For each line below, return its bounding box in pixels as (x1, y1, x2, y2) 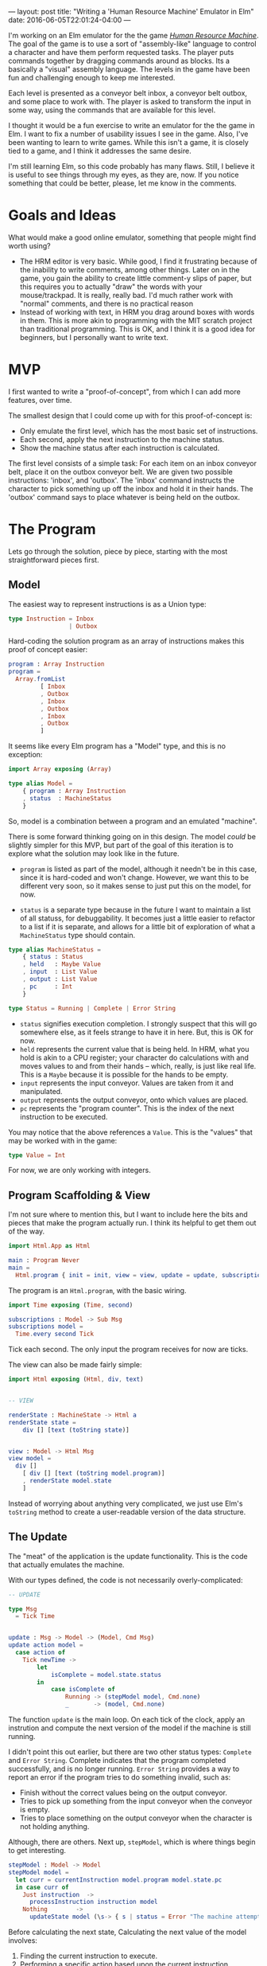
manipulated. (19, 1086, 63, 1096)
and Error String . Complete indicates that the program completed (8, 1756, 226, 1765)
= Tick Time (15, 1612, 56, 1620)
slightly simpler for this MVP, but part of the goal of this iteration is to (8, 840, 234, 850)
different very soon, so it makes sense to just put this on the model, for (19, 881, 252, 890)
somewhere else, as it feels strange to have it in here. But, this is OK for (19, 1027, 254, 1037)
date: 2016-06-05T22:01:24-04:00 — (8, 15, 131, 25)
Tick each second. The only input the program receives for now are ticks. (8, 1345, 249, 1354)
